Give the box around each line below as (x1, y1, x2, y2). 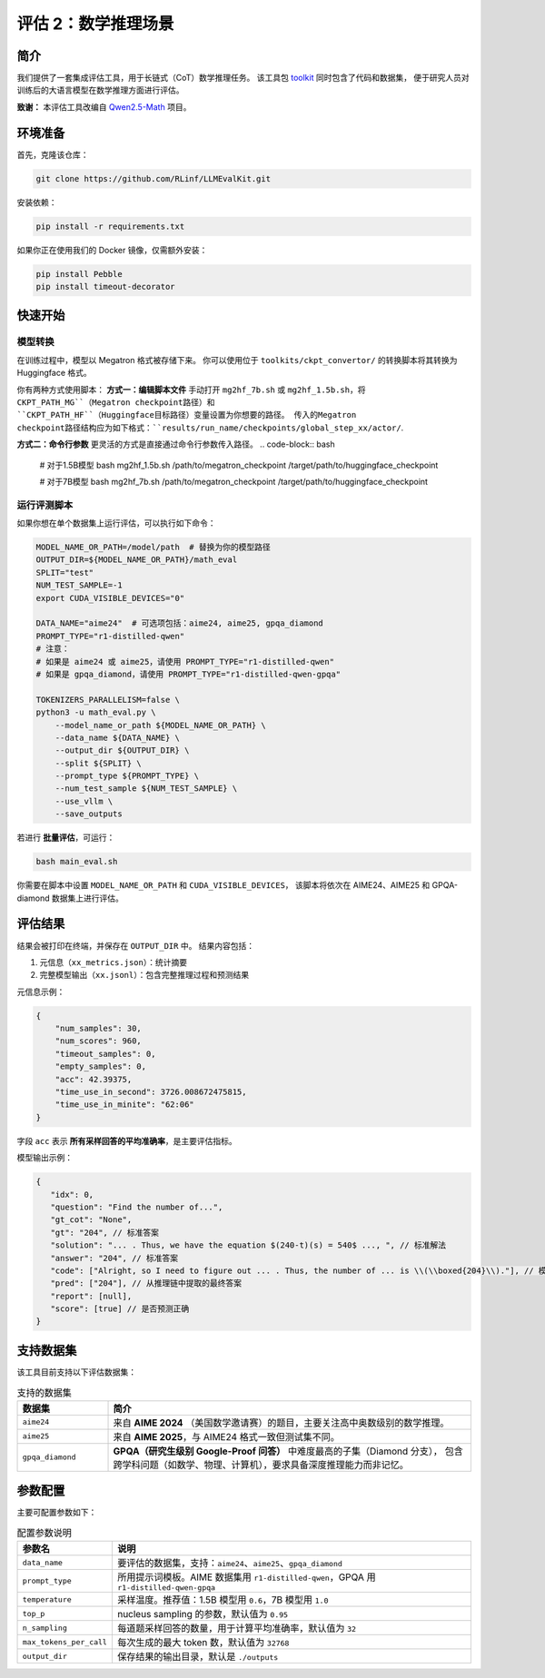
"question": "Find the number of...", (50, 1201, 223, 1212)
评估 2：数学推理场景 (16, 14, 174, 34)
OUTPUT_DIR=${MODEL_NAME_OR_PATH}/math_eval (35, 555, 238, 565)
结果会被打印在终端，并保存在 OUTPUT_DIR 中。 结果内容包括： (16, 940, 255, 951)
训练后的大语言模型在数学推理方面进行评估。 (16, 84, 184, 95)
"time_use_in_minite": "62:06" (54, 1100, 194, 1110)
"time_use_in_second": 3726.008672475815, (54, 1087, 247, 1098)
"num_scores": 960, (54, 1036, 143, 1046)
